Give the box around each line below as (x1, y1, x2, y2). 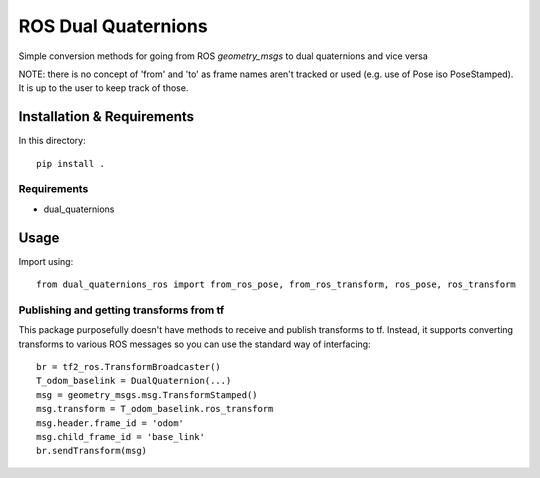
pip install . (36, 158, 105, 169)
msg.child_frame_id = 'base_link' (36, 431, 205, 442)
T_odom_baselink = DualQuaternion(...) (36, 375, 232, 387)
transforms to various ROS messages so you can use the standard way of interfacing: (18, 338, 371, 350)
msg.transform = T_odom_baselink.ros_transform (36, 403, 274, 415)
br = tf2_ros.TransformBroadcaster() (36, 361, 222, 372)
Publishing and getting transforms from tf (18, 303, 225, 317)
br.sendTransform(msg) (36, 445, 148, 457)
